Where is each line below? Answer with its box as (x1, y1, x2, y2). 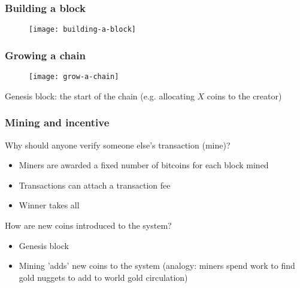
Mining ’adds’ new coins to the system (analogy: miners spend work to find (19, 259, 295, 272)
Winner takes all (19, 199, 80, 211)
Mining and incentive (5, 115, 110, 130)
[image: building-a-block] (29, 25, 136, 34)
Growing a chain (5, 47, 86, 62)
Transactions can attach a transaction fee (19, 178, 171, 191)
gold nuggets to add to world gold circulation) (19, 271, 188, 283)
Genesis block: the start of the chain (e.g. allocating (5, 89, 195, 102)
